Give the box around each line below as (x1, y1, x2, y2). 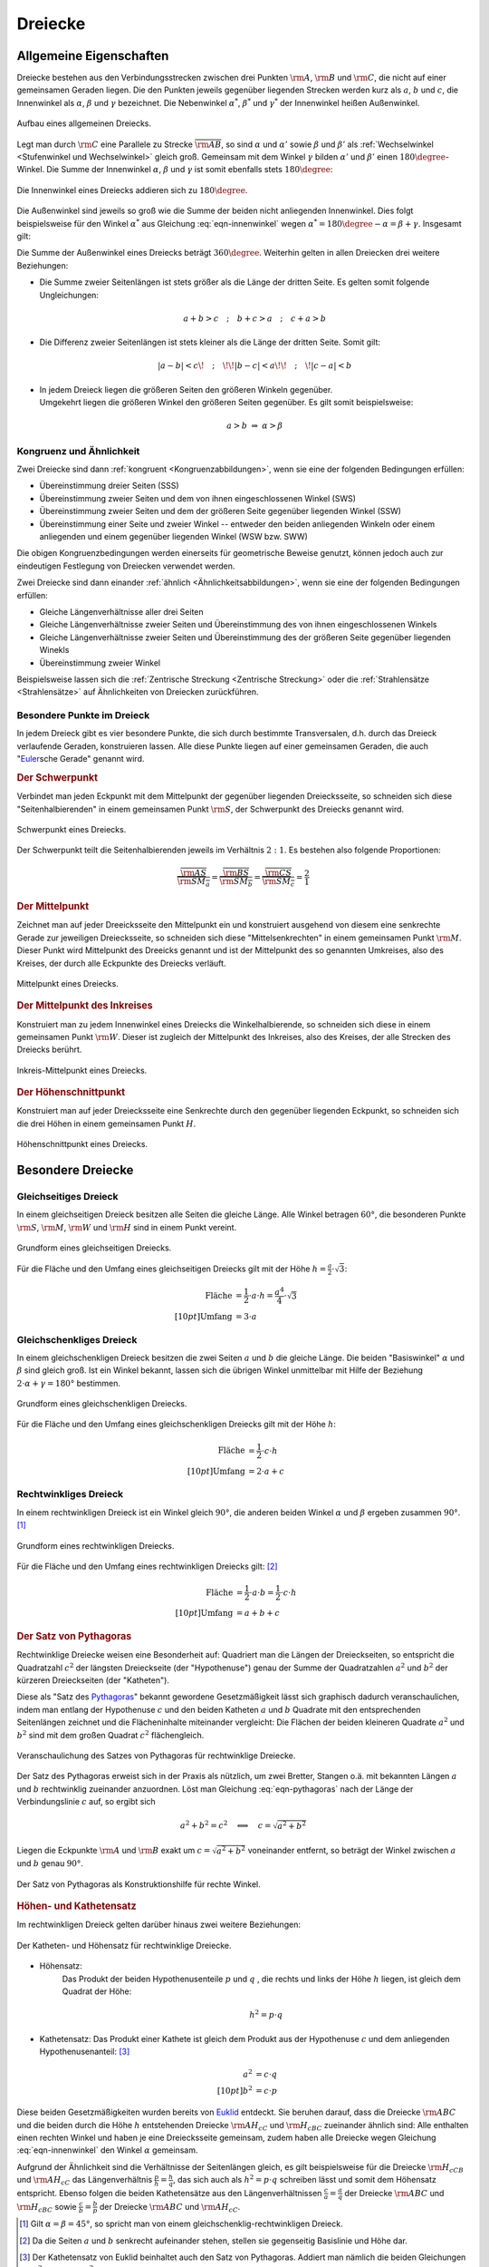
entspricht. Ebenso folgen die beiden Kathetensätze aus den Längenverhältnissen (16, 2187, 322, 2198)
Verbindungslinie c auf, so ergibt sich (16, 1796, 156, 1807)
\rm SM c (262, 876, 295, 889)
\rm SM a (177, 876, 210, 889)
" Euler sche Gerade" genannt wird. (16, 754, 145, 764)
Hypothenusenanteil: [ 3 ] (39, 2046, 130, 2057)
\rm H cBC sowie (16, 2201, 77, 2214)
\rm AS (180, 867, 207, 878)
